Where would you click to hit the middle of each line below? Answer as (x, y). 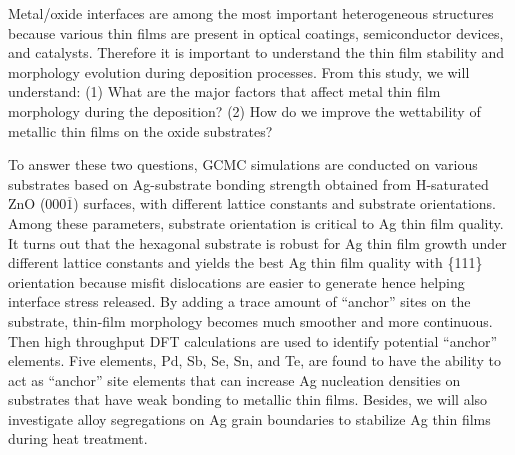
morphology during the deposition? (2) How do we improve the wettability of (244, 110)
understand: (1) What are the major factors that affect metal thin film (224, 91)
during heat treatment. (78, 438)
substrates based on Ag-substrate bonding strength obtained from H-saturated (248, 183)
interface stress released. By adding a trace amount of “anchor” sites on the (239, 301)
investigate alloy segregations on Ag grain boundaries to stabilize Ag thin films (249, 418)
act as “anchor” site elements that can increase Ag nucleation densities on (234, 379)
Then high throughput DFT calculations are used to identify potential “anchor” (253, 340)
